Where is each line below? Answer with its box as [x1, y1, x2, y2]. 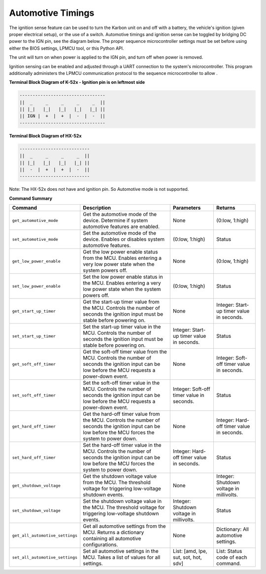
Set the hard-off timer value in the [83, 442, 162, 449]
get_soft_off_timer [12, 361, 56, 367]
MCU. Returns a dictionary [83, 529, 144, 536]
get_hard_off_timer [12, 424, 56, 429]
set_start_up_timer [12, 333, 56, 339]
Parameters [172, 205, 201, 212]
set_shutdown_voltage [12, 508, 61, 513]
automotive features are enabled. [83, 223, 160, 230]
